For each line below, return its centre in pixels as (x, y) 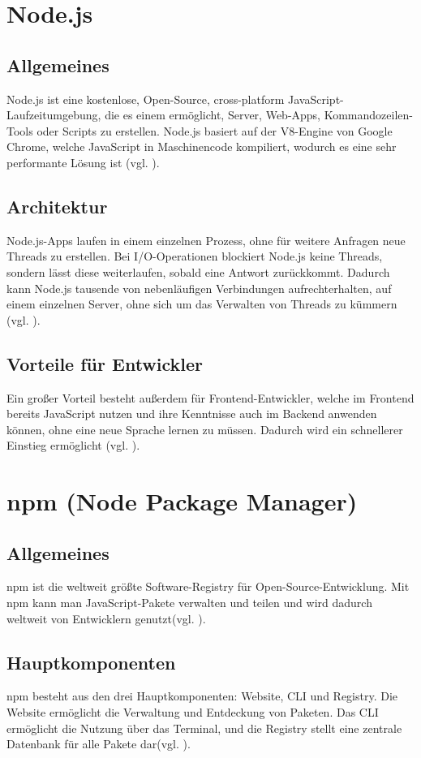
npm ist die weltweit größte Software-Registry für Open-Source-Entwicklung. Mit (208, 586)
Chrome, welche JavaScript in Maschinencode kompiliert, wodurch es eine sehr (202, 146)
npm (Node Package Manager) (182, 501)
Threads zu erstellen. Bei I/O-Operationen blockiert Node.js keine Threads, (195, 256)
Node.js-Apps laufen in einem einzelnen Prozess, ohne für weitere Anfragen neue (206, 240)
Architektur (57, 206)
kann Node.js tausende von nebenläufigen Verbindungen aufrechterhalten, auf (199, 288)
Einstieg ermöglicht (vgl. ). (73, 445)
